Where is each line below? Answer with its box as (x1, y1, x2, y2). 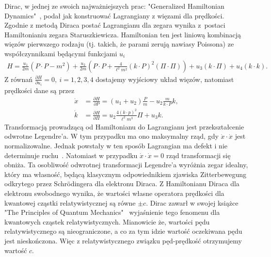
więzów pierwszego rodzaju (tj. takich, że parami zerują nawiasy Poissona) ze (4, 39, 234, 49)
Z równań (4, 74, 32, 84)
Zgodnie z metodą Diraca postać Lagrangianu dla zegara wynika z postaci (4, 20, 225, 30)
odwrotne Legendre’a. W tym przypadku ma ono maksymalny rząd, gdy (4, 131, 219, 141)
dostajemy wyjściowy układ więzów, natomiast (96, 74, 234, 84)
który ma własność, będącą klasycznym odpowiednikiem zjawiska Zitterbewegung (4, 169, 246, 179)
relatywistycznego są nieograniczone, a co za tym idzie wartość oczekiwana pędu (4, 226, 242, 236)
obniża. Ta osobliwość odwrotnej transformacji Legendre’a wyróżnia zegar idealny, (4, 160, 248, 170)
